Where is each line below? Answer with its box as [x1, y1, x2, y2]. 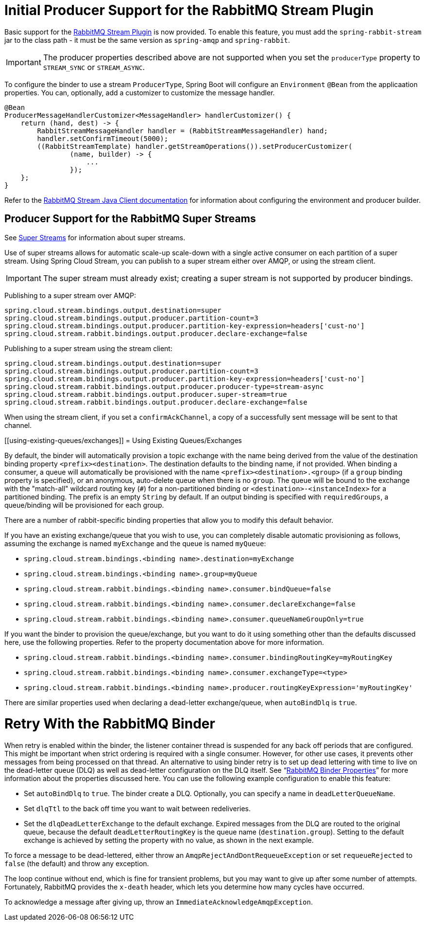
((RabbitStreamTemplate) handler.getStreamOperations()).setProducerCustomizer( [37, 142, 353, 150]
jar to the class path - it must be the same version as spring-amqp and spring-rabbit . [4, 36, 290, 44]
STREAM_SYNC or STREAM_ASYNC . [43, 62, 145, 72]
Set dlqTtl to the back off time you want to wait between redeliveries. [24, 804, 251, 813]
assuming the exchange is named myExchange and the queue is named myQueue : [4, 539, 266, 548]
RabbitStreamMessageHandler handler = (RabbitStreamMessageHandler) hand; [37, 126, 328, 135]
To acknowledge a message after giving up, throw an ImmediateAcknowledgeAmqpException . [4, 898, 313, 907]
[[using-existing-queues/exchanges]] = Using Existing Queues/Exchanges [4, 436, 242, 445]
